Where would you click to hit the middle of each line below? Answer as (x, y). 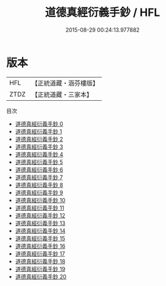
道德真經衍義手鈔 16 (40, 246)
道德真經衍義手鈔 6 (39, 169)
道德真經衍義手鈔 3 (39, 147)
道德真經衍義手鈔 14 (40, 230)
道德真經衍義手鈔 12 (40, 215)
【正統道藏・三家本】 (62, 94)
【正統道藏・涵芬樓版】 (65, 83)
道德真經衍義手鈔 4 (39, 154)
